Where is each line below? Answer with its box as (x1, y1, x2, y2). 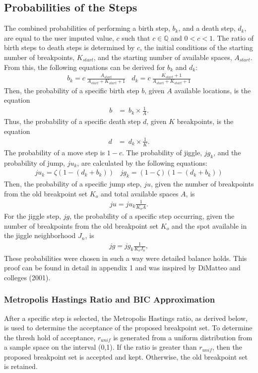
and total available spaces (100, 188, 179, 198)
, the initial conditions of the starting (140, 42, 253, 53)
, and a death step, (178, 23, 236, 33)
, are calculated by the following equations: (77, 157, 207, 168)
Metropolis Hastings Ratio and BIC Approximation (4, 293, 215, 306)
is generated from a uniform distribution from (113, 332, 253, 342)
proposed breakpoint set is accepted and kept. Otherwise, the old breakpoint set (4, 351, 248, 362)
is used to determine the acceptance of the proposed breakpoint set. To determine (4, 322, 253, 333)
